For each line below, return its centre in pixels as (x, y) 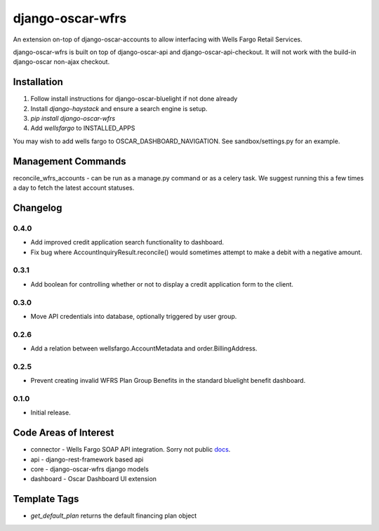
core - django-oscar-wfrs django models (89, 469)
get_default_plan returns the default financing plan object (114, 516)
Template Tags (46, 499)
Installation (38, 82)
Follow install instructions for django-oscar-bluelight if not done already (134, 99)
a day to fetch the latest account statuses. (74, 188)
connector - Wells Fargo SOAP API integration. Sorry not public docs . (131, 450)
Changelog (38, 208)
